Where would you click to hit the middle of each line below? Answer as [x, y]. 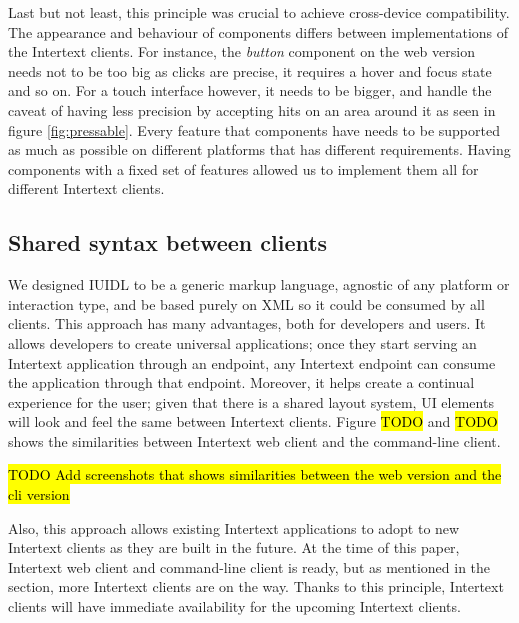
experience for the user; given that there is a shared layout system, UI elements [251, 401]
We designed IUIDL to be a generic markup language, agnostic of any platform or [259, 284]
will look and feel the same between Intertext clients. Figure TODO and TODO [253, 421]
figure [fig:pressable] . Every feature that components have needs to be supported [254, 129]
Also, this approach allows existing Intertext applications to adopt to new [234, 527]
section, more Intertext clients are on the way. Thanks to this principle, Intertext [256, 586]
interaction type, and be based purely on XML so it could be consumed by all [246, 303]
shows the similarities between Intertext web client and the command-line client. [254, 440]
